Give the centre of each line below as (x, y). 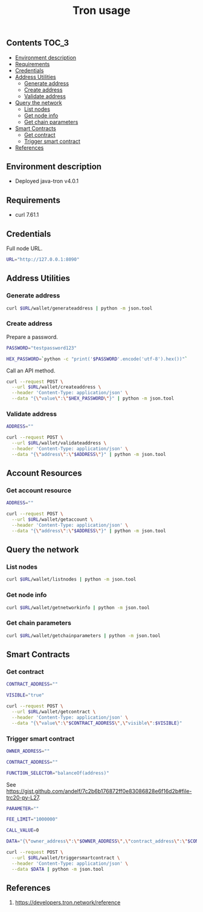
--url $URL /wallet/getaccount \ (53, 520)
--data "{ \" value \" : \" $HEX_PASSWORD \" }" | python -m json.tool (93, 398)
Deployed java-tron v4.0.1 (47, 181)
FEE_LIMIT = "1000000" (32, 819)
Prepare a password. (32, 337)
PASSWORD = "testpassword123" (42, 348)
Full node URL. (24, 248)
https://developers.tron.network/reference (68, 902)
